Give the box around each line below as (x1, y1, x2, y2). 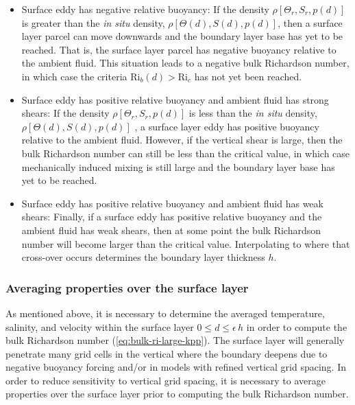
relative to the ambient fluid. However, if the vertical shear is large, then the (21, 132, 343, 147)
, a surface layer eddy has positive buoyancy (134, 119, 319, 133)
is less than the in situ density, (188, 106, 317, 120)
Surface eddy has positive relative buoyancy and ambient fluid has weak (21, 196, 323, 210)
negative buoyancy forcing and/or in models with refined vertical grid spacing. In (5, 360, 346, 374)
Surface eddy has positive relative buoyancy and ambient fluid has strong (21, 92, 329, 106)
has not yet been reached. (194, 69, 302, 83)
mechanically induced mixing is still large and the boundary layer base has (21, 159, 335, 174)
